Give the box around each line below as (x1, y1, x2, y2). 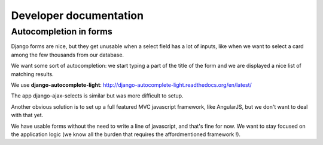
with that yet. (11, 112, 44, 119)
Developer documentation (11, 9, 144, 22)
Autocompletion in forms (11, 26, 113, 37)
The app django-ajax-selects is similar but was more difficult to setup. (11, 92, 184, 99)
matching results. (11, 70, 54, 77)
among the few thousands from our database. (11, 51, 124, 58)
